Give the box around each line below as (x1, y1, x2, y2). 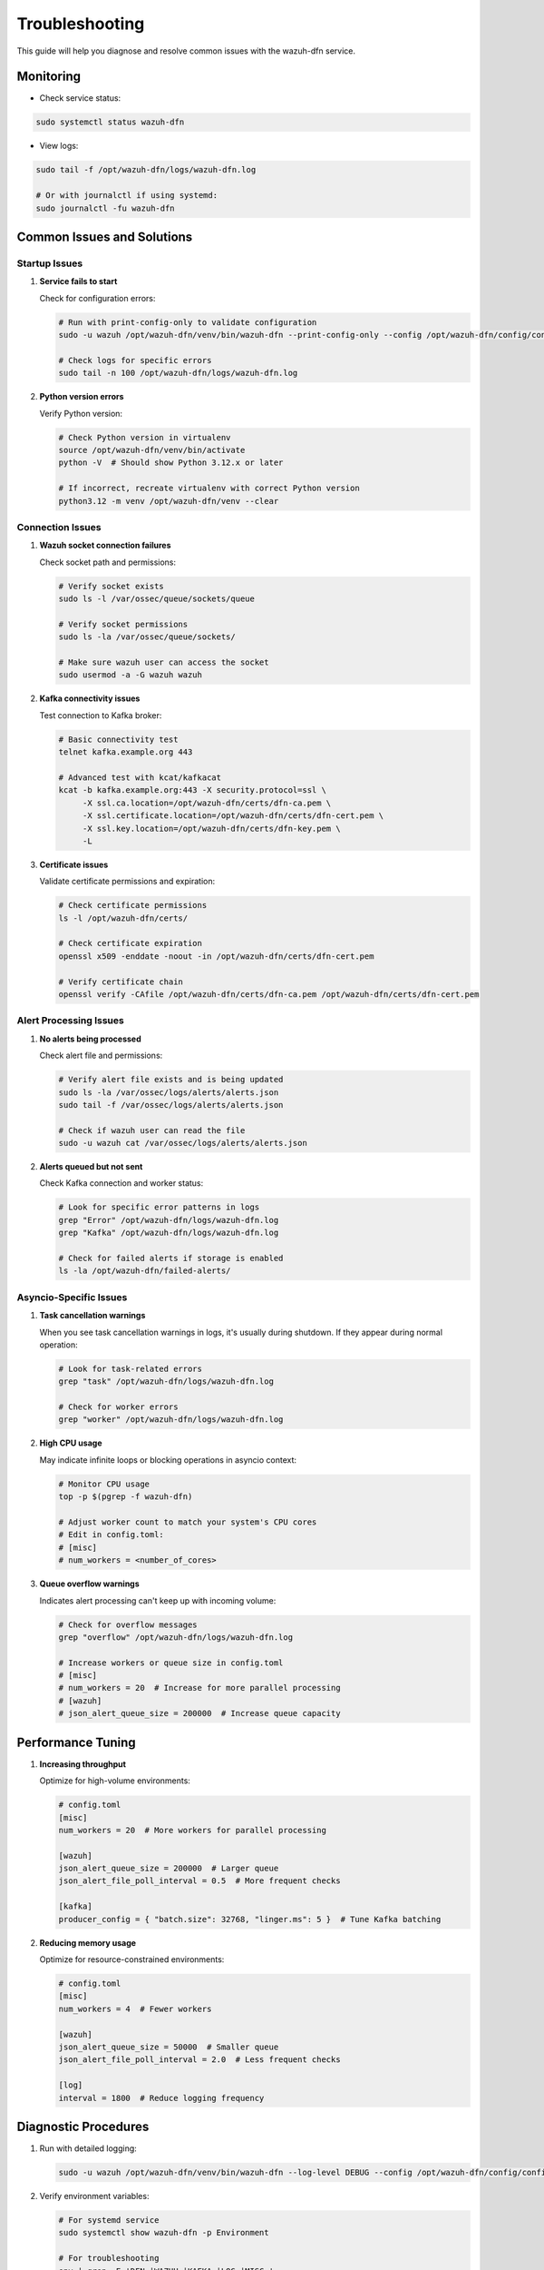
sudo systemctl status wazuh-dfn (35, 117, 185, 127)
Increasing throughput (39, 1758, 127, 1770)
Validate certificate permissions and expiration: (39, 876, 216, 887)
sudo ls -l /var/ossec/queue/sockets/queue (58, 594, 256, 604)
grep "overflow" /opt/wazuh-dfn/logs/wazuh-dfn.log (58, 1632, 294, 1643)
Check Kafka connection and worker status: (39, 1178, 204, 1189)
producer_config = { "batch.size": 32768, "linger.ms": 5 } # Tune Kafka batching (58, 1914, 442, 1924)
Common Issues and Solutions (16, 229, 193, 244)
